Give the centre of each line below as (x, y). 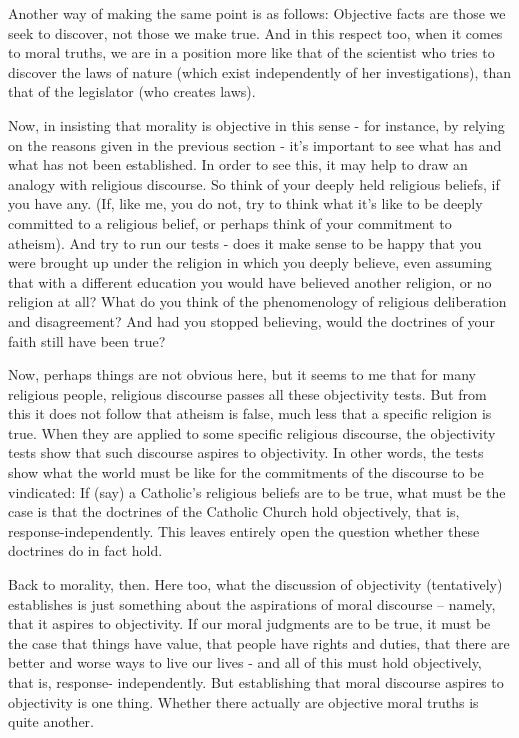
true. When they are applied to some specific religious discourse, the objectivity (252, 432)
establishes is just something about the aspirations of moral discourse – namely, (252, 603)
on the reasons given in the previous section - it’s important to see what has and (255, 144)
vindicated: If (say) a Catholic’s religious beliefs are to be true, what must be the (257, 491)
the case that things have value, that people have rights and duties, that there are (259, 642)
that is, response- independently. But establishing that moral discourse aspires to (256, 682)
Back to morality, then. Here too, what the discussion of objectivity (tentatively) (255, 584)
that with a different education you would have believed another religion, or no (250, 281)
